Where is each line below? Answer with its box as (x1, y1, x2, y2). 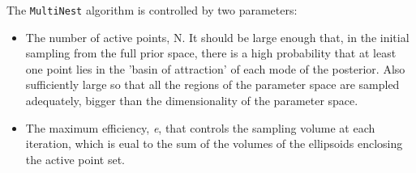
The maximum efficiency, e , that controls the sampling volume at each (25, 119, 375, 136)
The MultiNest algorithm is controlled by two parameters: (6, 2, 298, 18)
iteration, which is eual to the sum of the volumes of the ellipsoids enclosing (25, 135, 403, 152)
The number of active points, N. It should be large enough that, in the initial (25, 28, 410, 45)
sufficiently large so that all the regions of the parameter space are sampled (25, 76, 400, 93)
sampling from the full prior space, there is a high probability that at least (25, 44, 397, 61)
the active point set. (25, 150, 125, 167)
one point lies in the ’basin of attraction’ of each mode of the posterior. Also (25, 60, 405, 77)
